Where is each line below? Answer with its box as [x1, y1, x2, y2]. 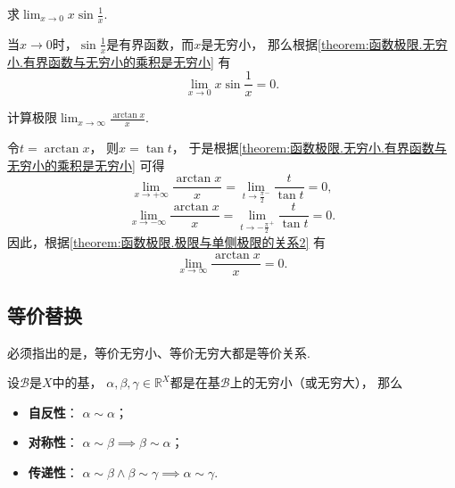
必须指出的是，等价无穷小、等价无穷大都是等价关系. [7, 343, 310, 361]
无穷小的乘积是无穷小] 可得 [7, 155, 165, 174]
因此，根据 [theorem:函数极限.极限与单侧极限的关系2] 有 [7, 232, 327, 251]
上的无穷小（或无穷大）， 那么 [229, 373, 403, 392]
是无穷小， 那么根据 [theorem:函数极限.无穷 [201, 34, 448, 53]
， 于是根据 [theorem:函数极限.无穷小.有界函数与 [171, 138, 447, 157]
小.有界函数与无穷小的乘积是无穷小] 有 [7, 52, 231, 70]
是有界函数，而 [106, 34, 194, 53]
